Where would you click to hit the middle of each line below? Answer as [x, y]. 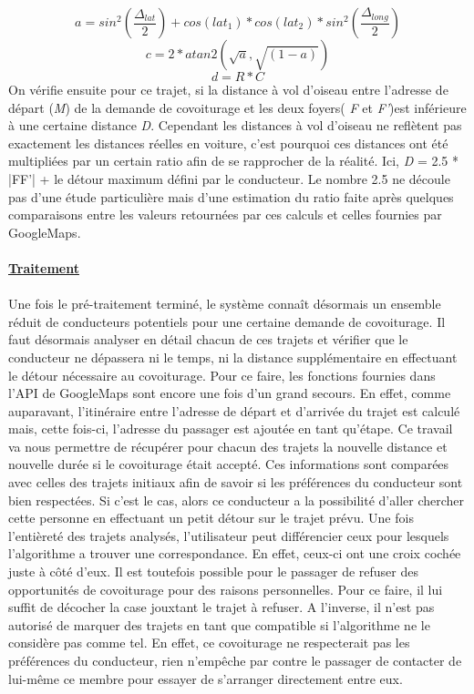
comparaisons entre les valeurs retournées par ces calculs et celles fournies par [225, 214]
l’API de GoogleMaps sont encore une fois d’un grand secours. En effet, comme [230, 393]
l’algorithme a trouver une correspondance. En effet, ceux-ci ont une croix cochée [235, 553]
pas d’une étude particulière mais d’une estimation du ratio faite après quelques [231, 196]
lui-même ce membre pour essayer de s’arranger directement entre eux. [206, 678]
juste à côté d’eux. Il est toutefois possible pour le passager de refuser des [213, 572]
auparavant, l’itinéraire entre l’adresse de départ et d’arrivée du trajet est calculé [234, 410]
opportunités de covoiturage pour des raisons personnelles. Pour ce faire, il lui [226, 589]
